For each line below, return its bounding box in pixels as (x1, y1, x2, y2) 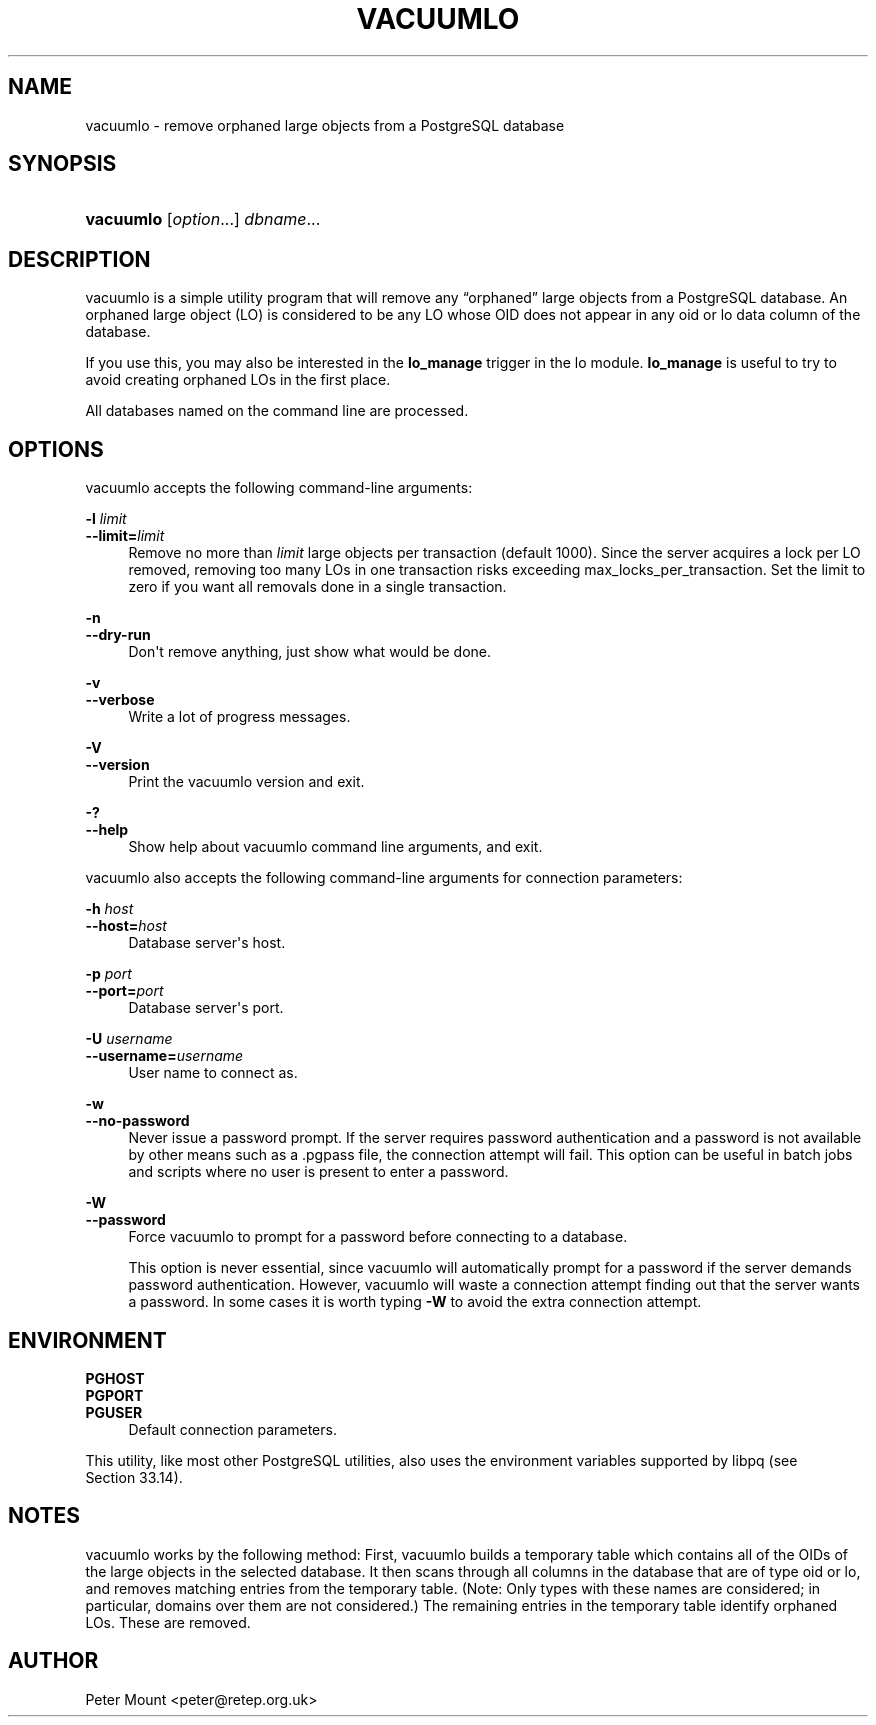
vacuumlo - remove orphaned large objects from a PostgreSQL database (85, 116, 565, 134)
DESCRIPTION (8, 246, 151, 272)
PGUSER (85, 1403, 143, 1421)
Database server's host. (128, 934, 286, 952)
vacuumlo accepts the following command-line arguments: (85, 479, 473, 497)
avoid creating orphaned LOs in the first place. (85, 371, 391, 389)
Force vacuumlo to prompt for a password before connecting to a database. (128, 1228, 628, 1246)
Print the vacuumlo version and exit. (128, 773, 365, 791)
